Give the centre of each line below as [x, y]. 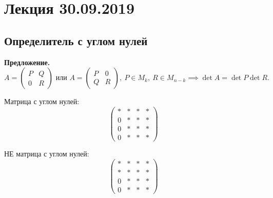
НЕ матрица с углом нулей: [47, 153]
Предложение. [27, 62]
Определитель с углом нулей [76, 40]
